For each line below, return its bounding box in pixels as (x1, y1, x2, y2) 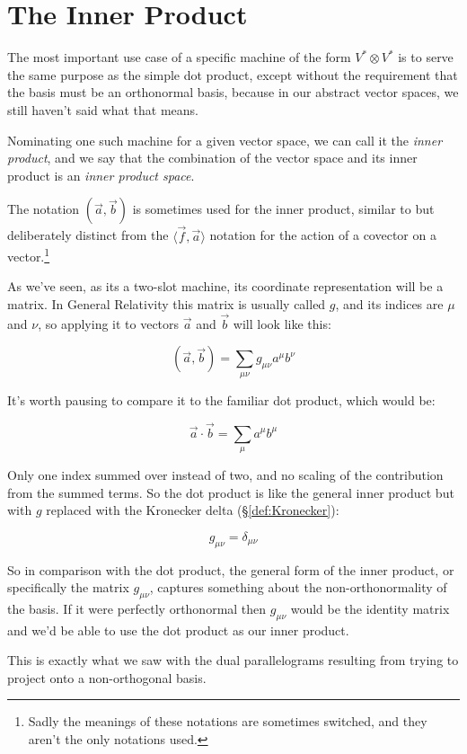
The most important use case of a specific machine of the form (7, 48, 351, 67)
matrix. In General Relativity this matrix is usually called (7, 294, 326, 313)
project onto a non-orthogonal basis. (7, 668, 207, 687)
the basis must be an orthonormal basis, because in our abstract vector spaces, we (7, 83, 459, 102)
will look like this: (233, 314, 331, 333)
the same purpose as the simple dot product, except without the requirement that (7, 65, 458, 84)
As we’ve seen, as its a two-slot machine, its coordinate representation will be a (7, 277, 444, 296)
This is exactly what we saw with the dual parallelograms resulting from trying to (7, 651, 459, 670)
